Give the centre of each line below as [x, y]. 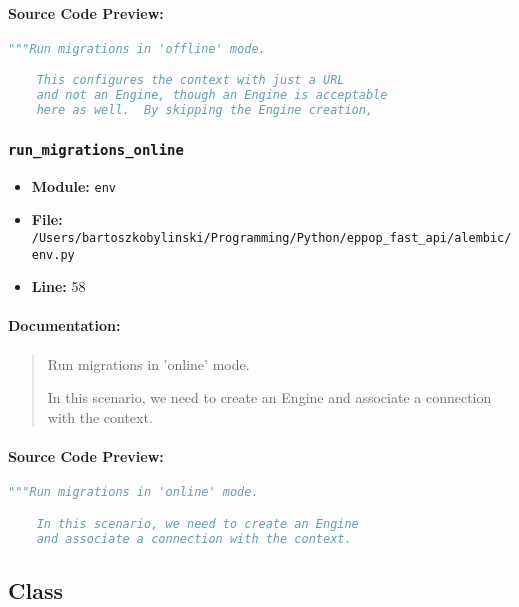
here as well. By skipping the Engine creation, [205, 110]
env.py [53, 254]
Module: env [73, 185]
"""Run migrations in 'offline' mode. [137, 48]
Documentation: [64, 325]
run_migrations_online [96, 149]
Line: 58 [58, 286]
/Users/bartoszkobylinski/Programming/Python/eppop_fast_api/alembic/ [271, 237]
